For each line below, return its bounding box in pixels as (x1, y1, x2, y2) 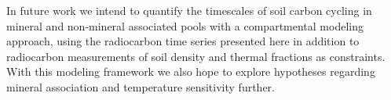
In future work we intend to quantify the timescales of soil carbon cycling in (6, 2, 372, 18)
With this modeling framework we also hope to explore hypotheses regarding (6, 63, 375, 80)
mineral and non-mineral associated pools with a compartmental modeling (6, 17, 364, 34)
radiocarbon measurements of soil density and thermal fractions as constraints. (6, 48, 386, 64)
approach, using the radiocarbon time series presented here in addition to (6, 33, 360, 49)
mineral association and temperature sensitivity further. (6, 78, 275, 95)
